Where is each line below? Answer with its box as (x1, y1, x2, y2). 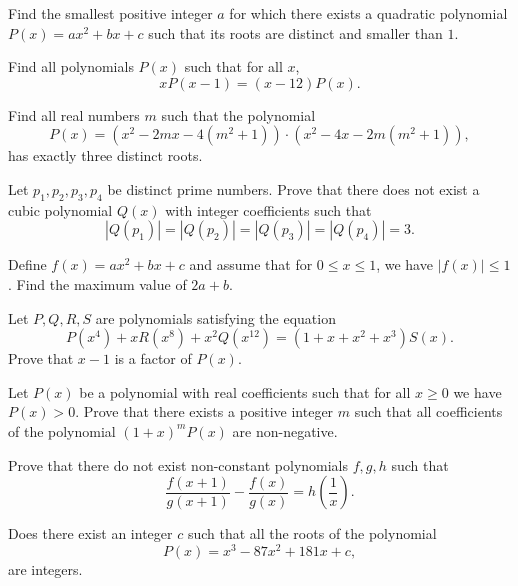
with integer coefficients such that (165, 199, 372, 220)
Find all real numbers (8, 104, 140, 125)
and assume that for (189, 254, 313, 275)
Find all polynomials (8, 56, 134, 77)
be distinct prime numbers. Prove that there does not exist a (107, 178, 480, 199)
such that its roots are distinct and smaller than (148, 22, 443, 43)
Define (8, 254, 47, 275)
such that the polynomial (161, 104, 316, 125)
